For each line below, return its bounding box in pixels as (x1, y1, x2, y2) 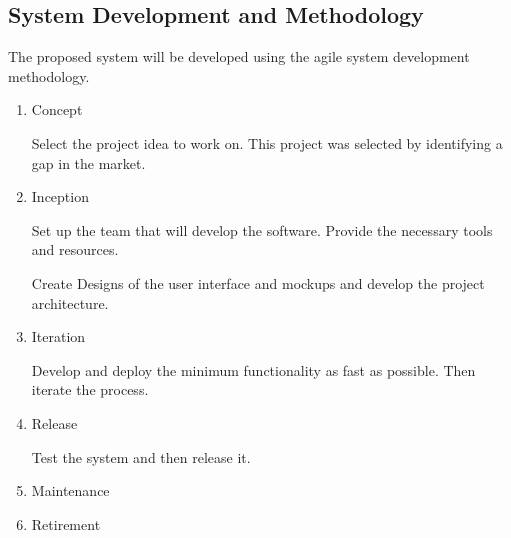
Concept (31, 99, 83, 120)
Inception (31, 186, 89, 207)
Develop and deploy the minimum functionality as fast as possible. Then (31, 359, 476, 380)
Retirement (31, 513, 101, 534)
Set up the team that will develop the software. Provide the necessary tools (31, 219, 493, 240)
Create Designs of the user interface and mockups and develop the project (31, 272, 485, 293)
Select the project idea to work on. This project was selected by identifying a (31, 132, 503, 153)
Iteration (31, 326, 86, 347)
